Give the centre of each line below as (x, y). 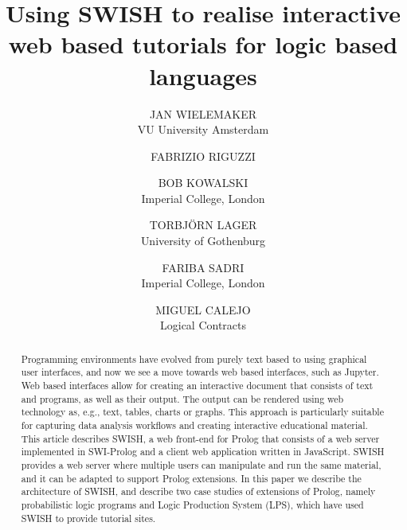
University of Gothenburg (203, 241)
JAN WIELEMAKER (203, 113)
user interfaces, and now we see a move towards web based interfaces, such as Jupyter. (200, 372)
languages (203, 75)
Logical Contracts (203, 325)
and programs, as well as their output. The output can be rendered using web (182, 398)
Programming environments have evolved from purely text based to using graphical (194, 359)
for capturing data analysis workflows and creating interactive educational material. (194, 425)
